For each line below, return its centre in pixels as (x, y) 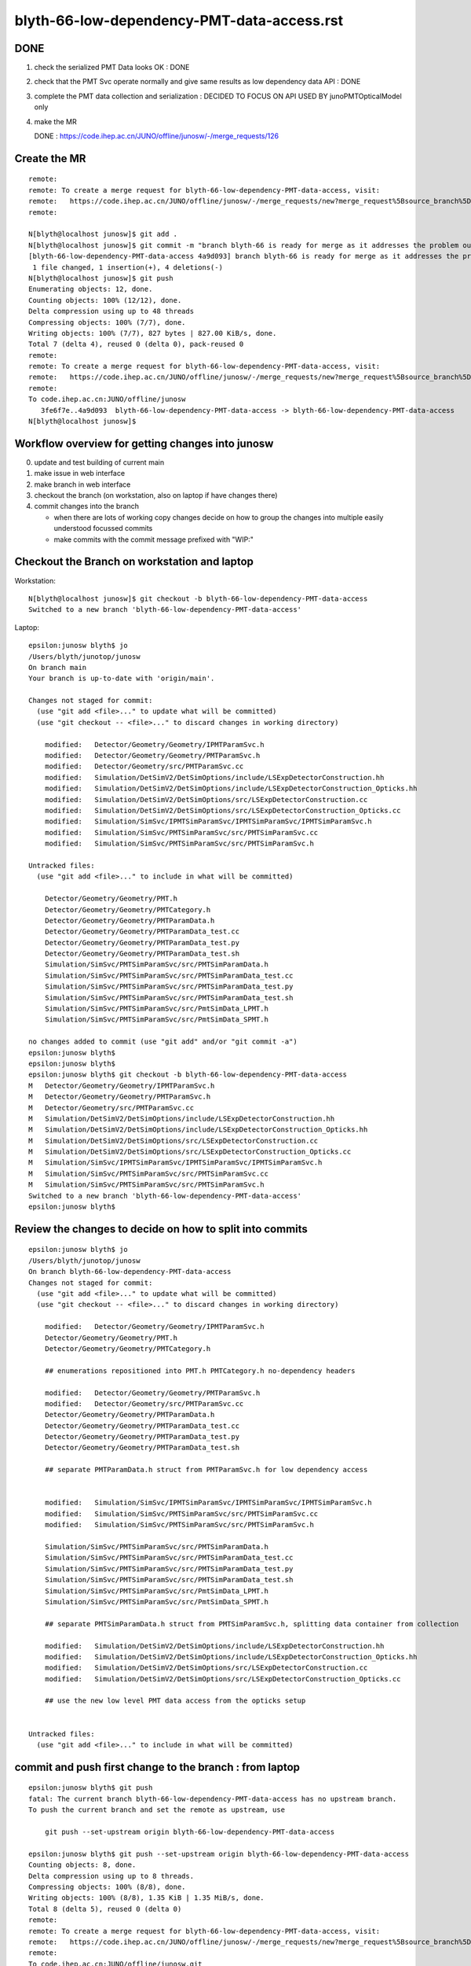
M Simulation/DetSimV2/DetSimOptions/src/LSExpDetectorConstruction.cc (173, 1141)
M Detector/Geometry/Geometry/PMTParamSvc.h (120, 1097)
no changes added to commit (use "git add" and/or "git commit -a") (163, 1042)
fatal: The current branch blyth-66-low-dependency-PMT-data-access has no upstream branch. (213, 1798)
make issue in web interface (80, 473)
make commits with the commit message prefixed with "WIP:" (154, 539)
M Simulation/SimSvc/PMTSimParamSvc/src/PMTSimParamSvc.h (146, 1185)
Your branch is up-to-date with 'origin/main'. (122, 679)
